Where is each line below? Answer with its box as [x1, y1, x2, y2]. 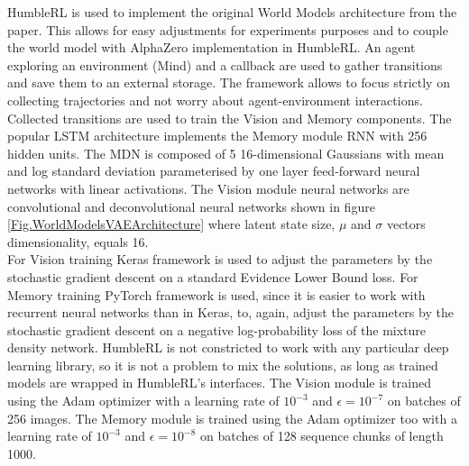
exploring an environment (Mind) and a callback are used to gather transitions [7, 55, 443, 74]
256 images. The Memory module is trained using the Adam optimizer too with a [7, 408, 457, 427]
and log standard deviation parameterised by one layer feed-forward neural [7, 161, 420, 180]
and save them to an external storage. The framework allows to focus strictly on [7, 73, 450, 92]
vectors [386, 215, 426, 233]
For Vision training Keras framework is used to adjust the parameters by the [7, 250, 433, 269]
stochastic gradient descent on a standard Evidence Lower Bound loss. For [7, 267, 418, 286]
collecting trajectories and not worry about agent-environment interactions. [7, 90, 423, 109]
